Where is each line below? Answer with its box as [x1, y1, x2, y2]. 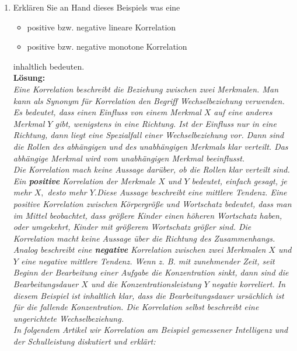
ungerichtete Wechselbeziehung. [13, 312, 124, 324]
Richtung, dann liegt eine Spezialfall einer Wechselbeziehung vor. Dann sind [13, 129, 284, 141]
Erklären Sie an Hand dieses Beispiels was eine [13, 1, 180, 13]
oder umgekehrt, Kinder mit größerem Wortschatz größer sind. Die [13, 221, 251, 233]
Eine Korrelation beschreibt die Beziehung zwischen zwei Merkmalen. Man [13, 82, 279, 95]
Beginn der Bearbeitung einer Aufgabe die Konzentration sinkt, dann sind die [13, 266, 289, 278]
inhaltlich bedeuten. [13, 60, 85, 72]
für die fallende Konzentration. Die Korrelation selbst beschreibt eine [13, 301, 259, 313]
